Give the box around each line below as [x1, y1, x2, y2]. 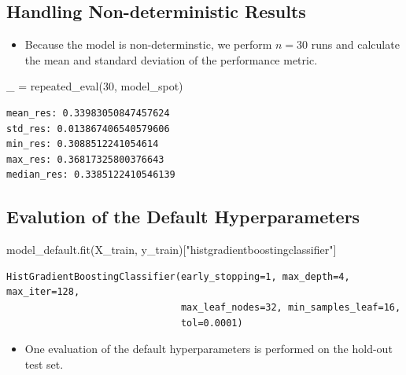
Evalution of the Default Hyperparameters [6, 204, 360, 229]
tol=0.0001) [180, 317, 243, 329]
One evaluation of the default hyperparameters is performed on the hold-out [24, 340, 393, 357]
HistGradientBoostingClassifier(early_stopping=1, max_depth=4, [6, 270, 350, 282]
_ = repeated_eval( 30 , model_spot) [6, 78, 183, 94]
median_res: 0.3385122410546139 [6, 169, 175, 181]
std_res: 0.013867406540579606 [6, 123, 170, 134]
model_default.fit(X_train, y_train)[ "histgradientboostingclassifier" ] [6, 241, 337, 258]
